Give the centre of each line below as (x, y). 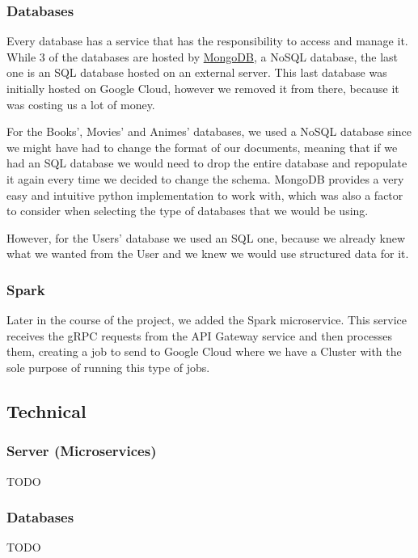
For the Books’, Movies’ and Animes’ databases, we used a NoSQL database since (209, 131)
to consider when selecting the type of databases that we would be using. (188, 211)
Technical (46, 410)
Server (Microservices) (82, 451)
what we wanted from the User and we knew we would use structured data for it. (208, 254)
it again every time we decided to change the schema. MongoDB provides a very (205, 178)
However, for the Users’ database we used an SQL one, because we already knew (206, 237)
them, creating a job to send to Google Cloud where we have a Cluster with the (204, 351)
